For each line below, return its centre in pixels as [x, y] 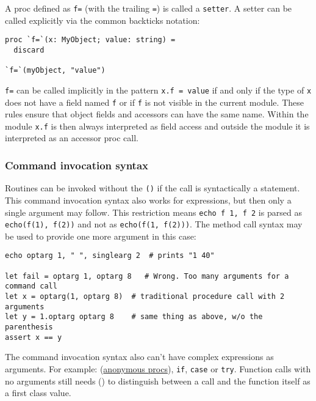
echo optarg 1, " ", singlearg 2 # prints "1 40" [110, 256]
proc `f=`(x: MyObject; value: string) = [90, 40]
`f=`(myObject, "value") [55, 71]
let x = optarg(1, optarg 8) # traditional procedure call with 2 [145, 297]
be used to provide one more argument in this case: [101, 236]
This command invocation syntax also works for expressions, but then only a [148, 200]
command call [31, 286]
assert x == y [34, 337]
